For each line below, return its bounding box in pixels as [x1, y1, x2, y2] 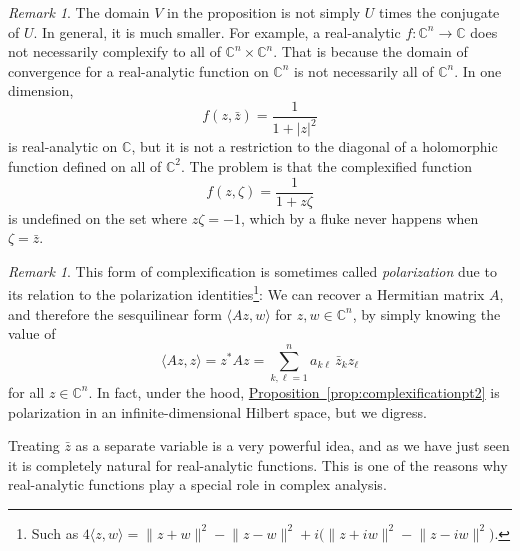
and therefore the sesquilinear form [8, 303, 222, 324]
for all [8, 381, 45, 402]
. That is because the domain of [273, 41, 468, 62]
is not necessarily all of [294, 60, 434, 81]
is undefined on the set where [8, 207, 188, 228]
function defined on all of [8, 155, 162, 176]
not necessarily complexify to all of [8, 41, 221, 62]
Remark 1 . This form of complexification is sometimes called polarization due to [8, 260, 497, 281]
